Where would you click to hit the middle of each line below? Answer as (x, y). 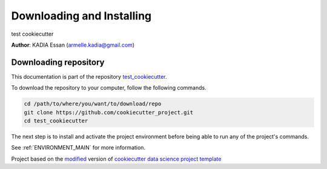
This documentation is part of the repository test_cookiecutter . (89, 76)
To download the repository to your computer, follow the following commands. (109, 88)
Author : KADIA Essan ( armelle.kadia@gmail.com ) (73, 45)
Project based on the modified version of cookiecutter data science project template (116, 159)
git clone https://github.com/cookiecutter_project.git (109, 112)
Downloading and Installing (81, 16)
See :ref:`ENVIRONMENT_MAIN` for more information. (78, 148)
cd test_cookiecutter (56, 121)
